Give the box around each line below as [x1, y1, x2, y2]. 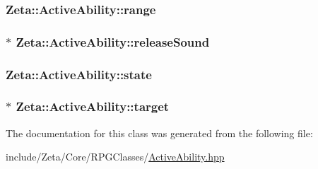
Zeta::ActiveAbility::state [6, 65, 152, 83]
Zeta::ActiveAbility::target [16, 98, 170, 115]
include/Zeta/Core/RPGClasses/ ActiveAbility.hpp [6, 149, 225, 164]
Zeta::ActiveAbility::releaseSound [16, 33, 210, 50]
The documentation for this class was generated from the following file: [6, 125, 313, 140]
